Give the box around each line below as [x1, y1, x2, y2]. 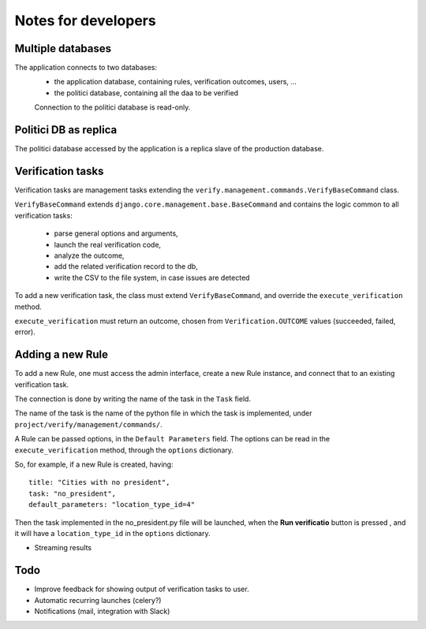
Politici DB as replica [14, 123, 118, 137]
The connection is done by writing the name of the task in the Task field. [14, 394, 252, 404]
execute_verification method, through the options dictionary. [14, 445, 234, 455]
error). [14, 327, 35, 337]
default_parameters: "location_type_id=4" [28, 501, 196, 509]
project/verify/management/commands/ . [14, 419, 163, 429]
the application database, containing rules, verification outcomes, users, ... [54, 77, 297, 87]
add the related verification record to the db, [54, 262, 199, 271]
